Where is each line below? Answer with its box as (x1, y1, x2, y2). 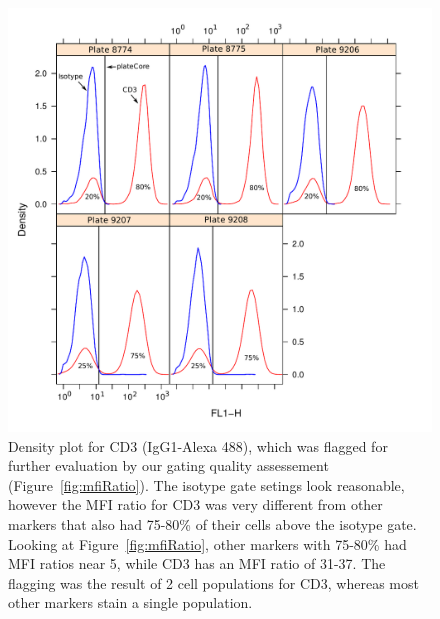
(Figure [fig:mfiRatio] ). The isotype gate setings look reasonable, (8, 474, 405, 495)
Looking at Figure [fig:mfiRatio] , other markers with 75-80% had (8, 533, 407, 554)
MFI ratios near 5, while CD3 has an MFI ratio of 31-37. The (8, 553, 386, 574)
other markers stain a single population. (8, 592, 253, 613)
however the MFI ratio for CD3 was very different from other (8, 494, 383, 515)
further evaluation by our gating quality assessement (8, 455, 329, 476)
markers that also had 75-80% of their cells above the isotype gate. (8, 513, 417, 534)
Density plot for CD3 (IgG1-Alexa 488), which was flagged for (8, 435, 388, 456)
